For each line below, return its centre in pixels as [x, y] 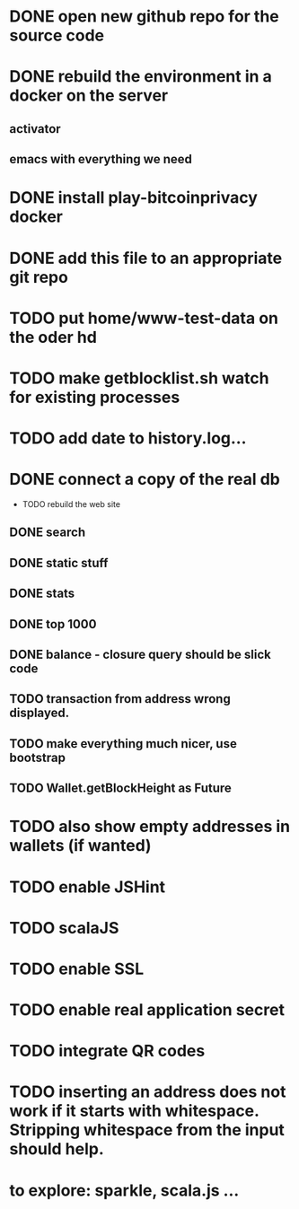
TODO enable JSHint [88, 887]
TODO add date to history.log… [128, 438]
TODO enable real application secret [147, 1010]
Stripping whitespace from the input [147, 1130]
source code [57, 35]
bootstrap [37, 757]
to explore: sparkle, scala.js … [124, 1190]
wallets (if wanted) [80, 846]
